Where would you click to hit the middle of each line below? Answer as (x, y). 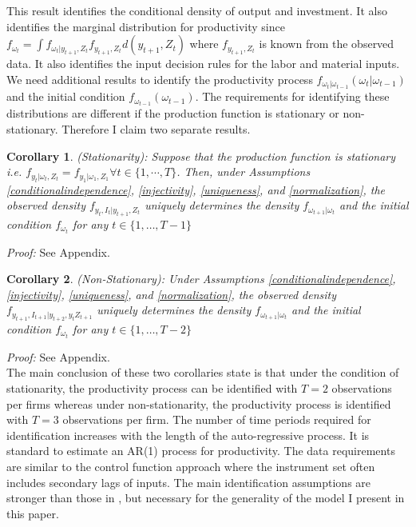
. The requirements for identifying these (292, 96)
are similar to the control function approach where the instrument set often (191, 467)
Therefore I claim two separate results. (156, 128)
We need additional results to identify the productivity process (160, 79)
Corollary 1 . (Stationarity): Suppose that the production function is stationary (201, 156)
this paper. (33, 513)
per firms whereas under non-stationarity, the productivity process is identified (199, 403)
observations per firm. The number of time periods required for (217, 419)
